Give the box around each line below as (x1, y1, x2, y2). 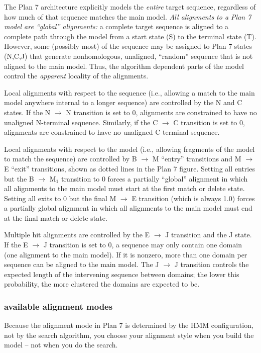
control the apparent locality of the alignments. (4, 70, 149, 81)
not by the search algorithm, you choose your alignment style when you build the (4, 329, 254, 340)
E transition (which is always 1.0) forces (132, 193, 255, 203)
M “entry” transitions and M (152, 153, 241, 164)
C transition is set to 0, (173, 117, 245, 127)
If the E (4, 239, 28, 250)
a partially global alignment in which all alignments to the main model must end (4, 203, 252, 213)
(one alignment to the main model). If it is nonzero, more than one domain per (4, 249, 247, 259)
